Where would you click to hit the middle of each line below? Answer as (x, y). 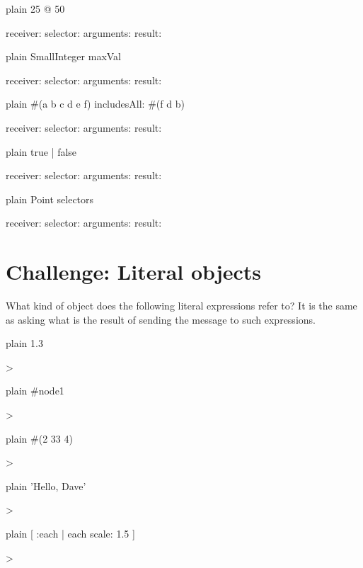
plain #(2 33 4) (39, 438)
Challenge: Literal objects (134, 272)
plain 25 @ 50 (35, 8)
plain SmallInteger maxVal (64, 56)
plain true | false (41, 151)
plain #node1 (35, 391)
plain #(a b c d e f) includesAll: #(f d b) (95, 104)
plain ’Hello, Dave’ (46, 485)
